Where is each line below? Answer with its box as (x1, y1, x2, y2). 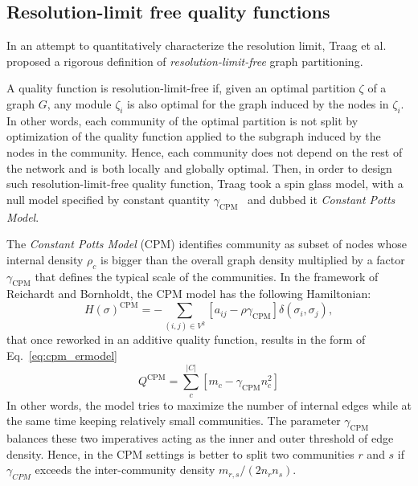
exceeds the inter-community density (35, 461, 215, 478)
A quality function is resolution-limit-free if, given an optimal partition (6, 80, 355, 96)
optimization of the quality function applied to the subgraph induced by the (6, 128, 381, 145)
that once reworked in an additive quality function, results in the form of (6, 331, 366, 348)
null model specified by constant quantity (6, 190, 210, 207)
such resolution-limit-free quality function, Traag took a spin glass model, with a (6, 175, 404, 192)
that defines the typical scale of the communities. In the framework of (35, 268, 379, 284)
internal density (6, 251, 84, 268)
